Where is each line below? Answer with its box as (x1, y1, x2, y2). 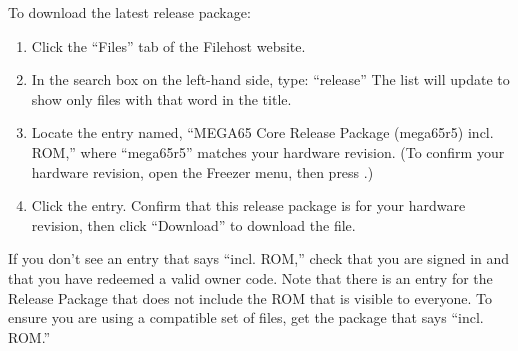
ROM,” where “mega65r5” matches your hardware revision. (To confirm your (31, 141, 505, 162)
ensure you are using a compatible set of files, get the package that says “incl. (8, 307, 484, 328)
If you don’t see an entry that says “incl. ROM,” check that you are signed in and (8, 248, 510, 269)
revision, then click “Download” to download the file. (31, 214, 356, 235)
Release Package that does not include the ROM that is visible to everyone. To (8, 287, 492, 308)
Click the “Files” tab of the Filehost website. (31, 35, 306, 56)
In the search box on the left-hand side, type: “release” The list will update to (31, 69, 510, 90)
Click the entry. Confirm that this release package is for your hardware (31, 195, 466, 216)
